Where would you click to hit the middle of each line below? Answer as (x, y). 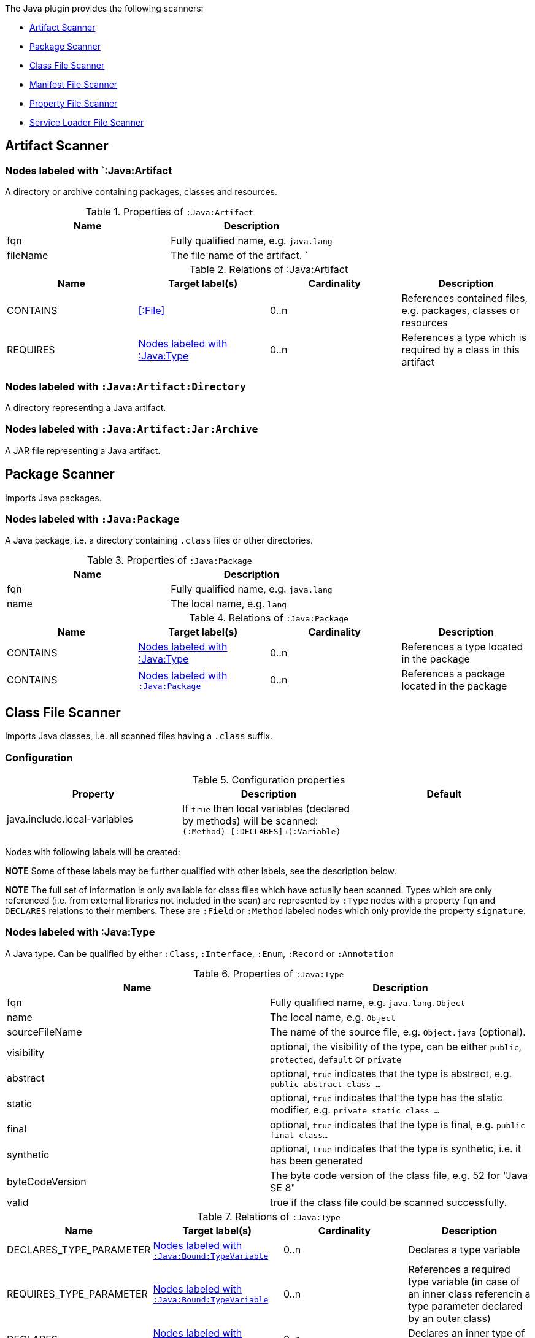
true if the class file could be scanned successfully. (389, 1202)
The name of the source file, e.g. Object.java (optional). (398, 1032)
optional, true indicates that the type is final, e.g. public (398, 1124)
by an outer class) (449, 1318)
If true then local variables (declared (266, 808)
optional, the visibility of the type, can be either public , (396, 1046)
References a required (459, 1269)
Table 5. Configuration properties (269, 779)
